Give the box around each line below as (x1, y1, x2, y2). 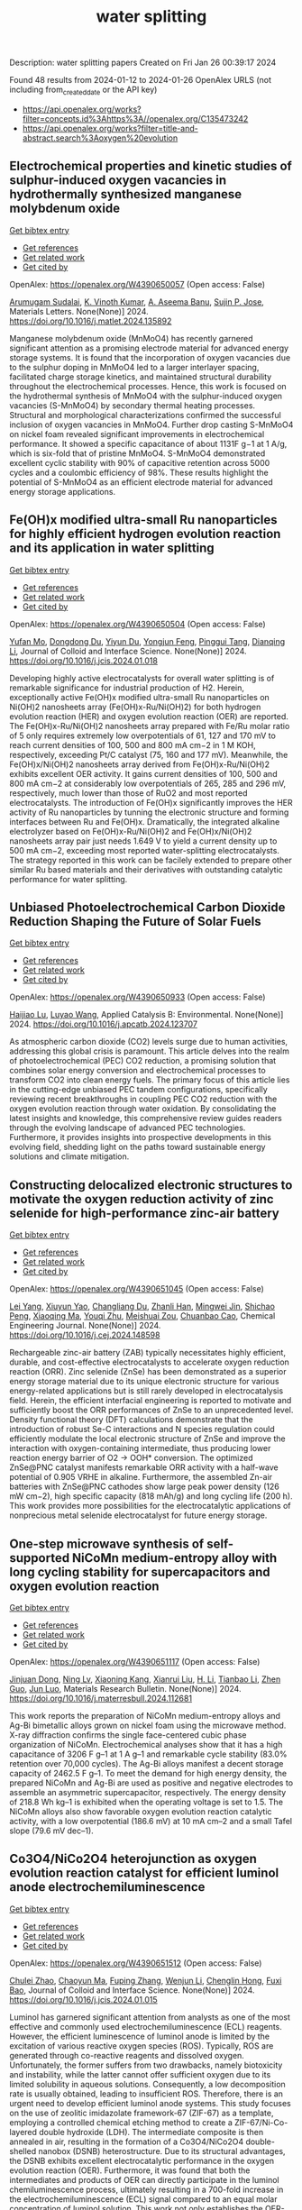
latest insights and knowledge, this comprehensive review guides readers (9, 1113, 282, 1124)
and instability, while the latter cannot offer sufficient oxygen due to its (9, 2068, 271, 2079)
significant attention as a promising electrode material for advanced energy (9, 342, 289, 353)
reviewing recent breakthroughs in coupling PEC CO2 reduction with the (9, 1093, 278, 1105)
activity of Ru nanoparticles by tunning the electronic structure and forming (9, 807, 289, 817)
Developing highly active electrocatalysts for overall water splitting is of (9, 672, 275, 683)
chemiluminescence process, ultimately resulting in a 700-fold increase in (9, 2184, 284, 2195)
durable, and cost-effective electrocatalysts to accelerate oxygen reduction (9, 1356, 290, 1367)
